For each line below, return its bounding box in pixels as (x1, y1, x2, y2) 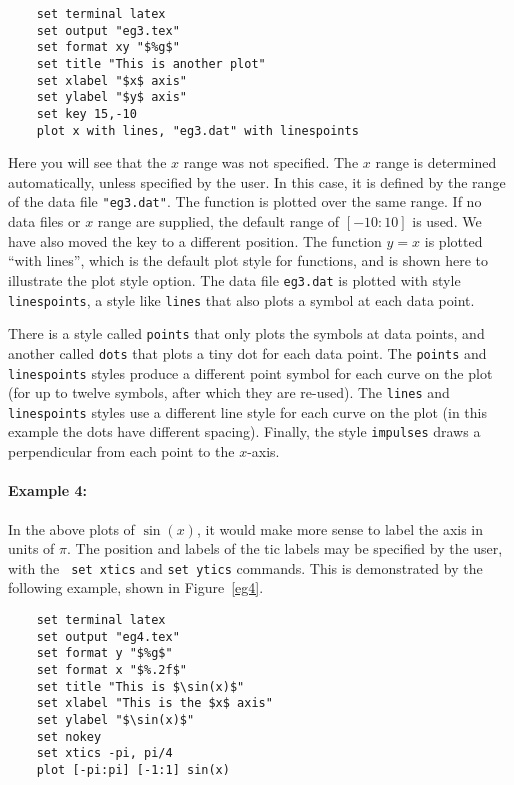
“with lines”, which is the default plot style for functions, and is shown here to (8, 250, 489, 271)
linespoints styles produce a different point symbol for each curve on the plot (8, 362, 493, 383)
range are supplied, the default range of (97, 211, 340, 232)
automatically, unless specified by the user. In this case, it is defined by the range (8, 171, 506, 192)
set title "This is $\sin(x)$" (36, 679, 245, 694)
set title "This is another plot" (36, 56, 266, 71)
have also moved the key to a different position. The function (8, 230, 382, 251)
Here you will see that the (8, 152, 167, 173)
